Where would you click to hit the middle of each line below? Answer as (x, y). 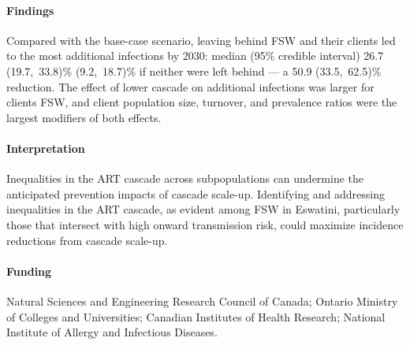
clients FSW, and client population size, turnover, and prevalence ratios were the (202, 102)
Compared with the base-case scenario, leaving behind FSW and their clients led (201, 40)
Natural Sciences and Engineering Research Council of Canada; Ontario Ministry (202, 300)
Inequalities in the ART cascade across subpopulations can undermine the (185, 178)
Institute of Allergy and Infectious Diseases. (112, 332)
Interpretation (46, 148)
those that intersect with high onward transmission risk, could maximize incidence (205, 224)
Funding (29, 271)
